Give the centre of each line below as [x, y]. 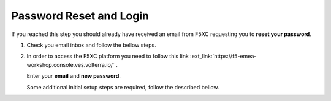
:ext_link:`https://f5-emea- [223, 56]
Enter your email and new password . [74, 76]
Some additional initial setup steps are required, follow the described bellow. [123, 87]
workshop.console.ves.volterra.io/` [70, 64]
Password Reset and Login [80, 16]
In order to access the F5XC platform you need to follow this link [108, 56]
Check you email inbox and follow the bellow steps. [91, 45]
